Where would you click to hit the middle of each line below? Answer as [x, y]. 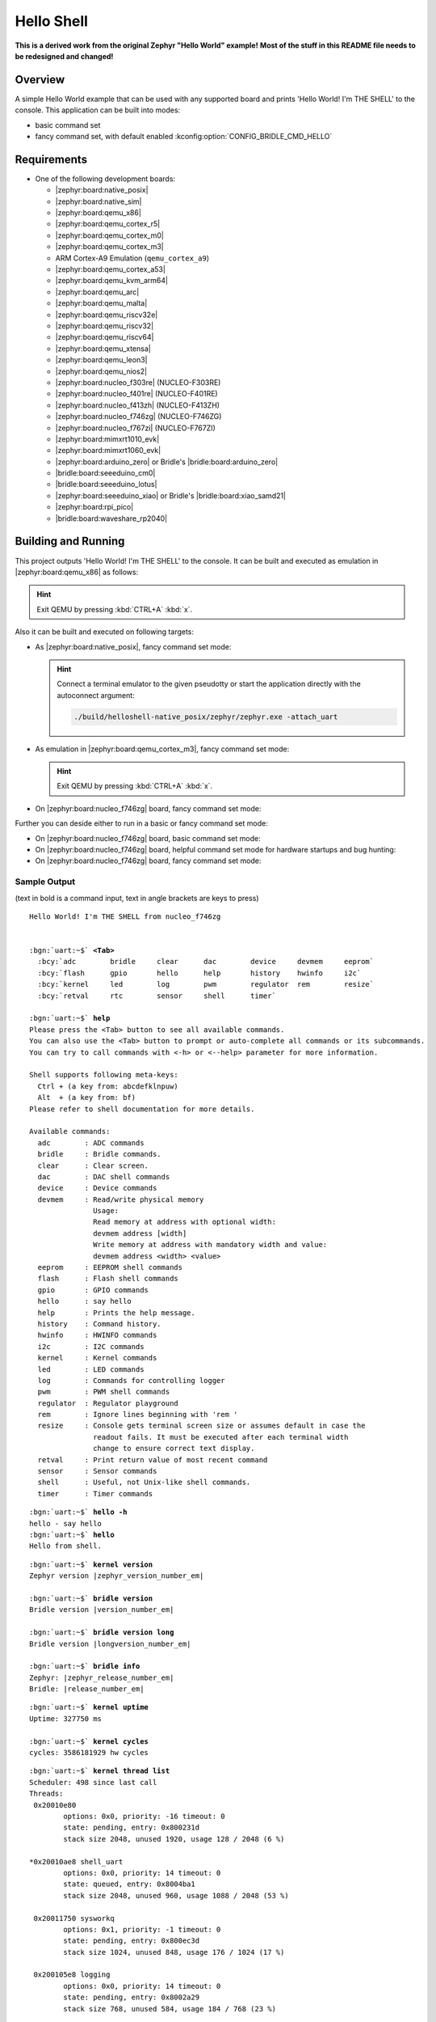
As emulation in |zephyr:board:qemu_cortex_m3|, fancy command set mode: [162, 749]
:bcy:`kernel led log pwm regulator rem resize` [206, 984]
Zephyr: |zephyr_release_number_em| [102, 1677]
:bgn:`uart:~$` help [70, 1018]
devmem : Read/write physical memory [121, 1199]
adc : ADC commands [91, 1143]
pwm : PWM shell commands [104, 1392]
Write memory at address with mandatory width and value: [210, 1245]
